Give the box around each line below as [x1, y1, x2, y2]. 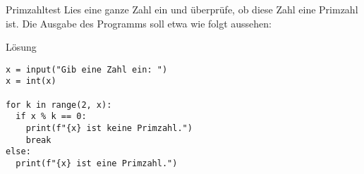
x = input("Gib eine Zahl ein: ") [6, 64, 168, 75]
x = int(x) [6, 76, 56, 87]
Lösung [6, 39, 37, 54]
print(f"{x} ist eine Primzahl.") [16, 159, 178, 169]
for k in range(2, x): [6, 99, 112, 110]
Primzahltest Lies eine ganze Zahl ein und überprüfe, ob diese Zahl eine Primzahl [6, 2, 358, 16]
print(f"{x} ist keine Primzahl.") [25, 123, 193, 134]
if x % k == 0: [16, 111, 87, 122]
